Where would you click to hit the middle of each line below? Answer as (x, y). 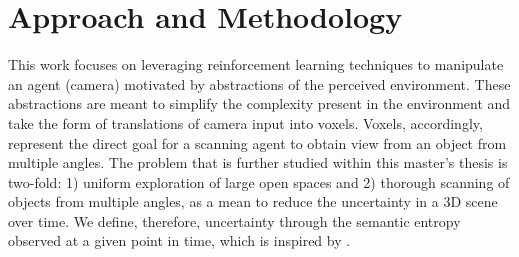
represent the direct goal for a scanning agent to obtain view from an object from (257, 142)
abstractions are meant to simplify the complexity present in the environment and (259, 103)
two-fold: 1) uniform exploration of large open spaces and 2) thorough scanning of (259, 181)
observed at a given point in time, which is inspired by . (179, 240)
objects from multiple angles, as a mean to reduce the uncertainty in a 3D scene (253, 201)
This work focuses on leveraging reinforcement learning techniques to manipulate (256, 64)
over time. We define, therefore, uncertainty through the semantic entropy (234, 220)
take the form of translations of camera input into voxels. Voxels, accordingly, (245, 122)
